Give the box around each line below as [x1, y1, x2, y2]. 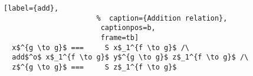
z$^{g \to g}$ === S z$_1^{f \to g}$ [12, 62, 177, 71]
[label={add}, [4, 4, 59, 12]
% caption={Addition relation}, [96, 14, 228, 22]
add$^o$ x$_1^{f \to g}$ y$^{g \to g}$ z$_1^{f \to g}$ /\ [12, 53, 249, 62]
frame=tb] [100, 33, 139, 42]
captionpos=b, [100, 24, 156, 32]
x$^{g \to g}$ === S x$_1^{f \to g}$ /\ [12, 43, 189, 52]
